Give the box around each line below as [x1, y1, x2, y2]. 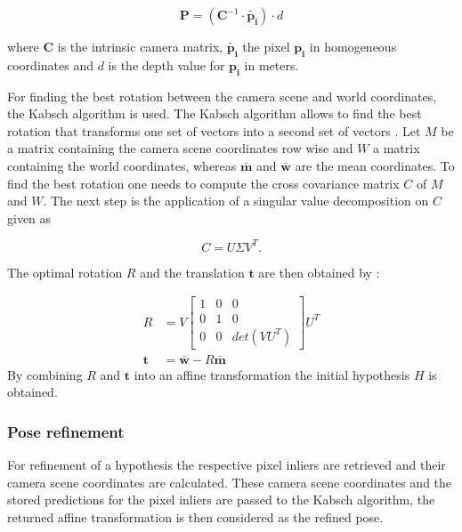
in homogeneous [309, 37, 397, 55]
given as [7, 208, 52, 227]
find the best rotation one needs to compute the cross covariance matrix [7, 173, 400, 192]
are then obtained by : [258, 262, 380, 281]
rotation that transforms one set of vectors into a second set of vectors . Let [7, 121, 421, 140]
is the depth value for [108, 55, 225, 74]
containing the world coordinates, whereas [7, 156, 237, 174]
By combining [7, 365, 83, 383]
